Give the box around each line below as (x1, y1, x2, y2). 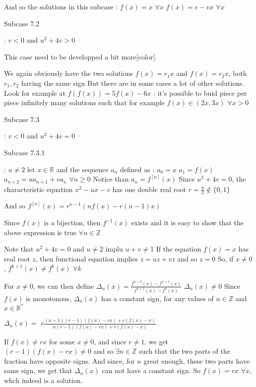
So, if (217, 253, 234, 263)
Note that (4, 244, 34, 254)
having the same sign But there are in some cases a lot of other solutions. (21, 77, 245, 88)
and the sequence (56, 164, 109, 174)
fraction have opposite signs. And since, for (4, 355, 135, 366)
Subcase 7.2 (4, 18, 40, 28)
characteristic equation (4, 184, 73, 194)
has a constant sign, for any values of (101, 293, 214, 303)
